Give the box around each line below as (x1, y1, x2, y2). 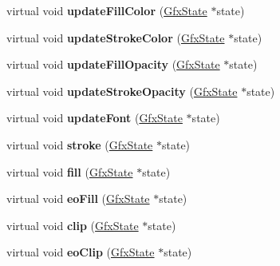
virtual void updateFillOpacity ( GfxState (6, 56, 220, 73)
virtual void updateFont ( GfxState (6, 109, 183, 126)
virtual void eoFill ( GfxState (6, 190, 150, 207)
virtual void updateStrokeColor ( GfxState (6, 29, 225, 46)
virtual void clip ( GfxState (6, 216, 139, 233)
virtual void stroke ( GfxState (6, 136, 153, 153)
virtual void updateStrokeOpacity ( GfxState (6, 82, 238, 99)
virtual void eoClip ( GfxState (6, 244, 155, 260)
